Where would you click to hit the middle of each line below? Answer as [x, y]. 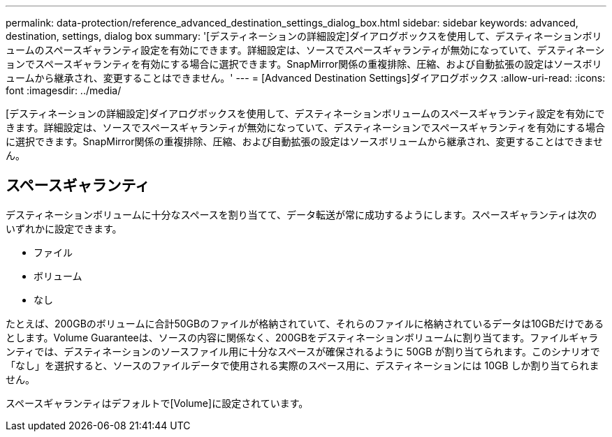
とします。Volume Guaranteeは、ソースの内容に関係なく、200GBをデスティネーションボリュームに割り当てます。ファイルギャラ [302, 337]
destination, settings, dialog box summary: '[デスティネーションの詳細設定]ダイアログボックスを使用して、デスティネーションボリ [304, 36]
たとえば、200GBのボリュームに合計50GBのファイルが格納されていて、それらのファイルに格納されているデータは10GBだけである [305, 323]
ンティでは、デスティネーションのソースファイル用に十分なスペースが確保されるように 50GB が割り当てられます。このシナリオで [303, 351]
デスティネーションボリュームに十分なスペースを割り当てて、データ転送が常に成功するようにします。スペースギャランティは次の [301, 214]
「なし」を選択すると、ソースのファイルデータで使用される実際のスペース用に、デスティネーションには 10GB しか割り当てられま [303, 365]
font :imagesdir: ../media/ [64, 90]
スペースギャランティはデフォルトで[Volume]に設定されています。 [157, 403]
